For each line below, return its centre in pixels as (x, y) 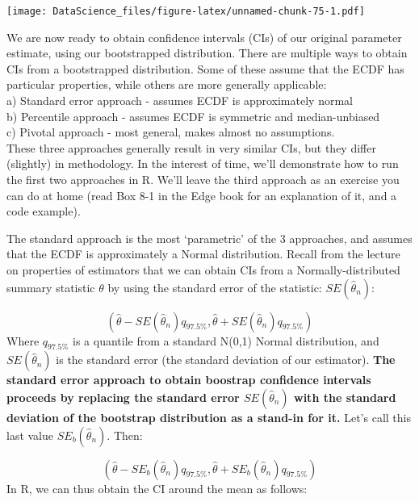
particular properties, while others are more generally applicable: (167, 84)
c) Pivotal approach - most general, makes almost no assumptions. (171, 132)
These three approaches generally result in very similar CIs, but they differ (191, 147)
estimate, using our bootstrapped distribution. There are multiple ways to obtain (207, 53)
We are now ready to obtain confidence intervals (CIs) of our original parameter (204, 37)
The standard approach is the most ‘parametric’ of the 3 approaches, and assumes (209, 238)
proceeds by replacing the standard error (123, 397)
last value (30, 435)
